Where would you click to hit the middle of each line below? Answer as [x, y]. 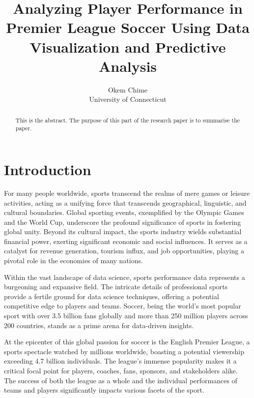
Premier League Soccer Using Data [128, 27]
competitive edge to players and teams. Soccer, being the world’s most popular [123, 306]
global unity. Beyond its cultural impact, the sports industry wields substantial [123, 231]
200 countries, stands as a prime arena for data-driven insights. [99, 325]
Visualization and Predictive [128, 46]
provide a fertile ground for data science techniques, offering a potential [112, 296]
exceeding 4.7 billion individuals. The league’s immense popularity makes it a [120, 361]
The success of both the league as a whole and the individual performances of [121, 380]
